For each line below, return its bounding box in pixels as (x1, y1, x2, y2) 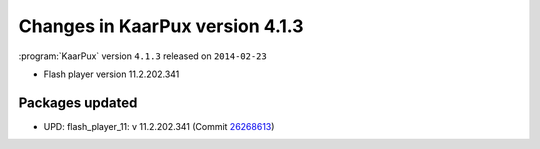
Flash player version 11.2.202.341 (43, 68, 180, 80)
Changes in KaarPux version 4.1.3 (18, 15, 304, 37)
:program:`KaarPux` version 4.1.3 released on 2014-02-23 (18, 50, 267, 62)
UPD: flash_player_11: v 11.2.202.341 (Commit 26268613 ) (43, 120, 275, 132)
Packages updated (18, 94, 138, 111)
